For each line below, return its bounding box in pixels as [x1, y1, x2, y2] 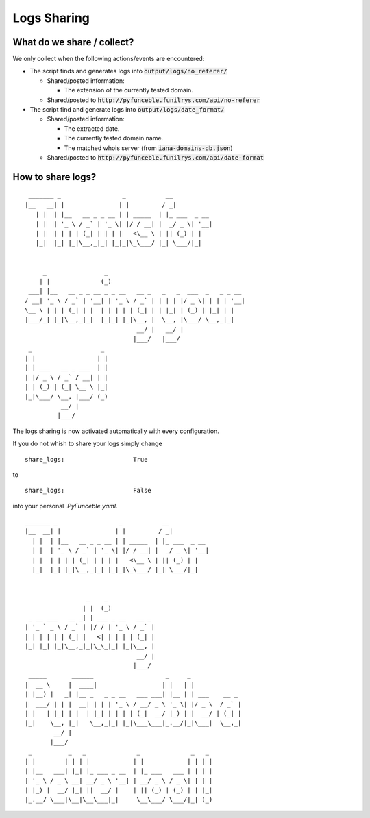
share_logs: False [25, 486, 152, 495]
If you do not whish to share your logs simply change [12, 439, 162, 448]
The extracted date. [64, 124, 120, 133]
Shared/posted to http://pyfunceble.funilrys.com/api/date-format [47, 153, 264, 161]
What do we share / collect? [12, 36, 134, 48]
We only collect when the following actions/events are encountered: [12, 55, 205, 63]
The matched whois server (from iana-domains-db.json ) [64, 144, 233, 152]
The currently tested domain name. [64, 134, 164, 142]
